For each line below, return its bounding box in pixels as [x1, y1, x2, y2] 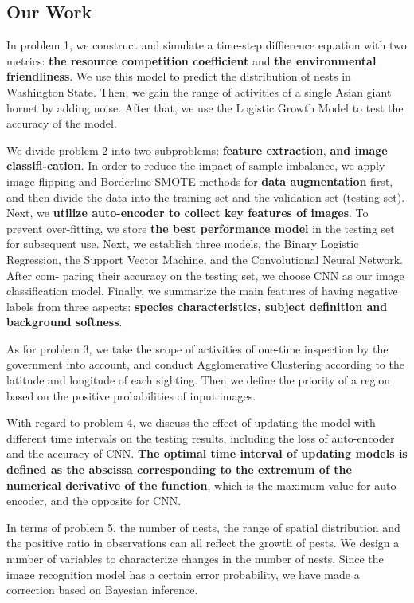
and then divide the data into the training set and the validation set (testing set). [6, 188, 405, 205]
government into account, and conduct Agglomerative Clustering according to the [6, 356, 404, 372]
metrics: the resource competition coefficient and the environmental [6, 52, 377, 69]
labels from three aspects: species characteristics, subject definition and [6, 298, 388, 314]
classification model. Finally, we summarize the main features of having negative [6, 282, 398, 299]
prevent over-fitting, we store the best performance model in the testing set [6, 219, 395, 236]
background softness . [6, 313, 123, 330]
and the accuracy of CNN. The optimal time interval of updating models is [6, 445, 408, 462]
